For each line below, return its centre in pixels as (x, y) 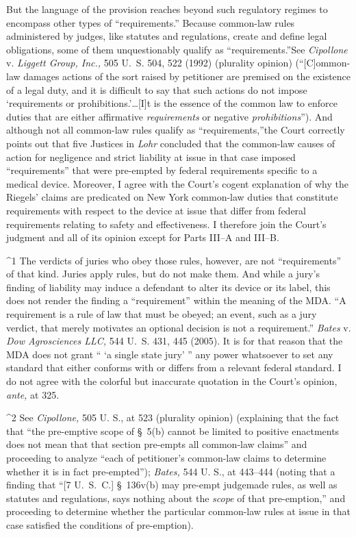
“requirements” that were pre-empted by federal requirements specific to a (162, 170)
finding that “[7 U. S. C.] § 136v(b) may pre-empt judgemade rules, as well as (172, 485)
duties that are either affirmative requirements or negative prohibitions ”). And (169, 116)
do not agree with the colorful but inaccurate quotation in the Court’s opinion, (172, 381)
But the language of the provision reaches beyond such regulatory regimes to (167, 9)
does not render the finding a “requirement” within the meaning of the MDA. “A (176, 300)
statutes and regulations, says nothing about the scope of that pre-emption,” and (176, 498)
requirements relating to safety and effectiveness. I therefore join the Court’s (166, 224)
